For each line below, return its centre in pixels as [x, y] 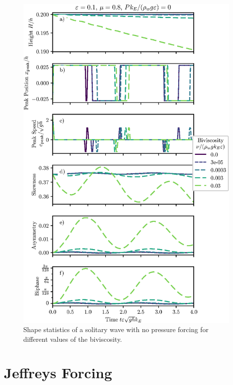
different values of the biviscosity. [73, 339]
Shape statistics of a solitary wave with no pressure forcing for [116, 329]
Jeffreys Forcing [58, 372]
